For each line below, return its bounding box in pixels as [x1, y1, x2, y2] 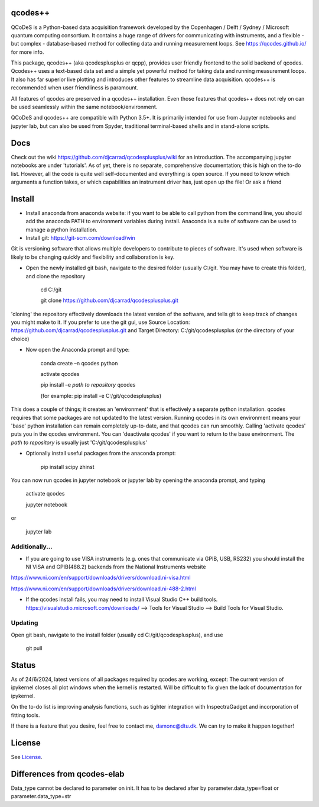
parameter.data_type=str [11, 793, 71, 800]
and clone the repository [25, 272, 86, 279]
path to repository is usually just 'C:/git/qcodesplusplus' [11, 439, 148, 446]
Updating [11, 619, 38, 627]
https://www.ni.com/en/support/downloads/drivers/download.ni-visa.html [11, 574, 191, 581]
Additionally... [11, 542, 53, 551]
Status [11, 660, 36, 670]
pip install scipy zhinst [40, 463, 95, 470]
